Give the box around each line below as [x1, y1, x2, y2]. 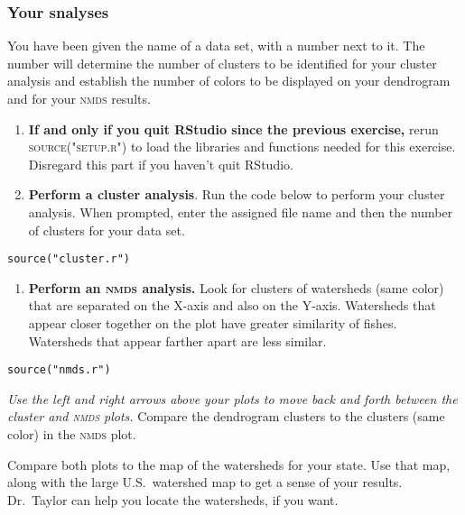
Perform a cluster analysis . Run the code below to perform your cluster [28, 185, 445, 204]
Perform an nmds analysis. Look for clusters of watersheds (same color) [28, 278, 444, 297]
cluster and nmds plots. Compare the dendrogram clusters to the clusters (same [7, 407, 445, 426]
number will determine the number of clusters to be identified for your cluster [7, 53, 437, 72]
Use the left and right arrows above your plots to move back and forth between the [7, 389, 458, 408]
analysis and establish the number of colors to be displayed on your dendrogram [7, 71, 451, 90]
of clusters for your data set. [28, 220, 185, 239]
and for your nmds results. [7, 89, 151, 107]
